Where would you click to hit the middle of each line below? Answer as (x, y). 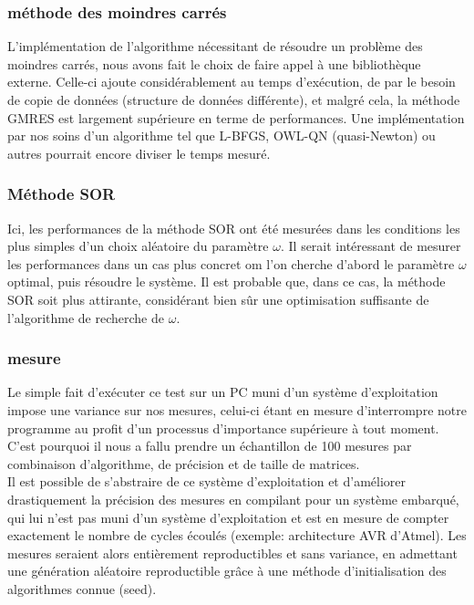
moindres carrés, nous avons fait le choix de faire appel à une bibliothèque (214, 63)
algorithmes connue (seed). (82, 588)
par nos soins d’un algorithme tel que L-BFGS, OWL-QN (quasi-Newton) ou (222, 136)
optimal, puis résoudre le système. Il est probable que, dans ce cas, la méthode (227, 282)
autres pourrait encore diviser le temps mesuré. (139, 153)
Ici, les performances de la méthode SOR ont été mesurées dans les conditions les (234, 228)
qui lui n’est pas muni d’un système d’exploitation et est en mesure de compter (228, 517)
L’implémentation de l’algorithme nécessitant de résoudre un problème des (215, 46)
